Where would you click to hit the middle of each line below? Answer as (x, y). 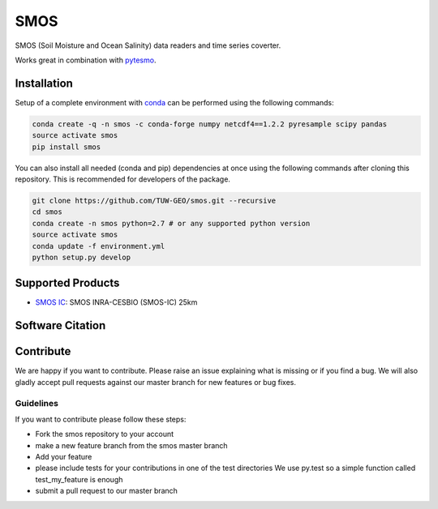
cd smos (47, 212)
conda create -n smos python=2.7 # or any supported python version (171, 223)
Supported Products (67, 283)
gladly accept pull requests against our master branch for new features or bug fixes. (155, 382)
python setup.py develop (82, 257)
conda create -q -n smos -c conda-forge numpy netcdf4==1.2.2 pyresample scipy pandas (210, 124)
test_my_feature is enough (79, 479)
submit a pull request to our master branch (107, 491)
